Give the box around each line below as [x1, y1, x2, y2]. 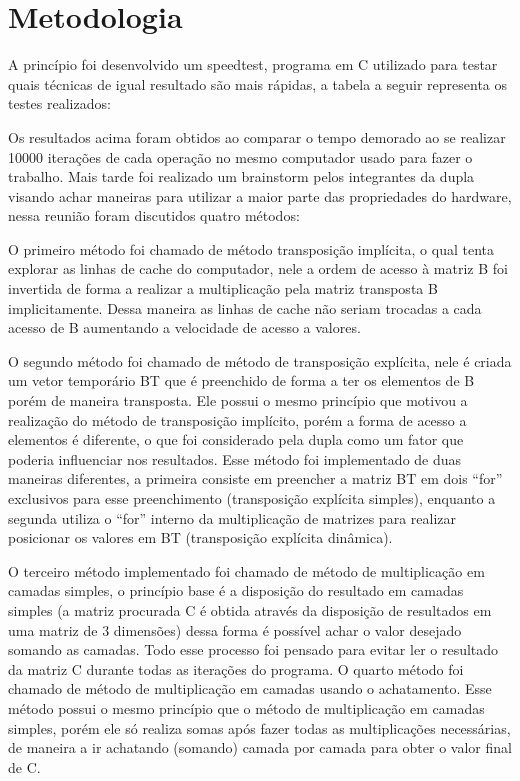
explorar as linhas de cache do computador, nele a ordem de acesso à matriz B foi [8, 258, 508, 279]
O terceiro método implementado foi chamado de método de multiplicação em [8, 560, 485, 581]
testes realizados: [8, 93, 111, 114]
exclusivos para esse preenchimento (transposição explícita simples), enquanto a [8, 488, 496, 508]
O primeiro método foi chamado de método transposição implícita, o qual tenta [8, 238, 494, 259]
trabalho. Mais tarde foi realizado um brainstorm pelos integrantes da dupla [8, 166, 475, 187]
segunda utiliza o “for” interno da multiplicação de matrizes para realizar [8, 507, 456, 528]
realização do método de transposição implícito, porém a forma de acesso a [8, 409, 467, 430]
